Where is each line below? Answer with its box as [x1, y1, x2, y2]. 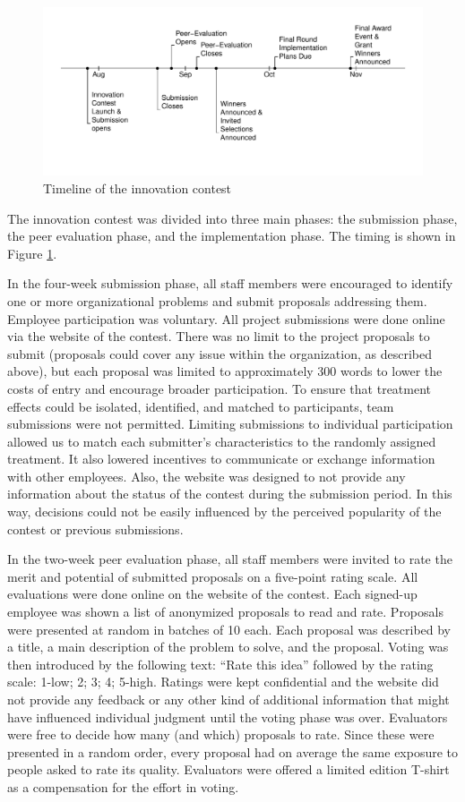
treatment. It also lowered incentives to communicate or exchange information [7, 449, 435, 468]
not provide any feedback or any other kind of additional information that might [7, 690, 450, 709]
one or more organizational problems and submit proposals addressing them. [7, 291, 427, 310]
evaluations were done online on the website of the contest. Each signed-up [7, 584, 418, 603]
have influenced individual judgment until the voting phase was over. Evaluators [7, 707, 448, 726]
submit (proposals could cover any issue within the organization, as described [7, 344, 432, 363]
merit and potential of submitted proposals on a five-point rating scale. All [7, 567, 418, 585]
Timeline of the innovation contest [43, 178, 232, 197]
